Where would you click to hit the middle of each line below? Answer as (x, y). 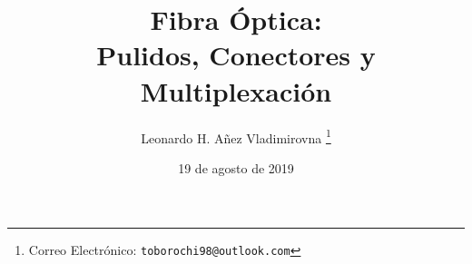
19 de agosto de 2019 (236, 167)
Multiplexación (236, 90)
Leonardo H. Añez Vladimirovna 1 (236, 136)
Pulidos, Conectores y (236, 55)
